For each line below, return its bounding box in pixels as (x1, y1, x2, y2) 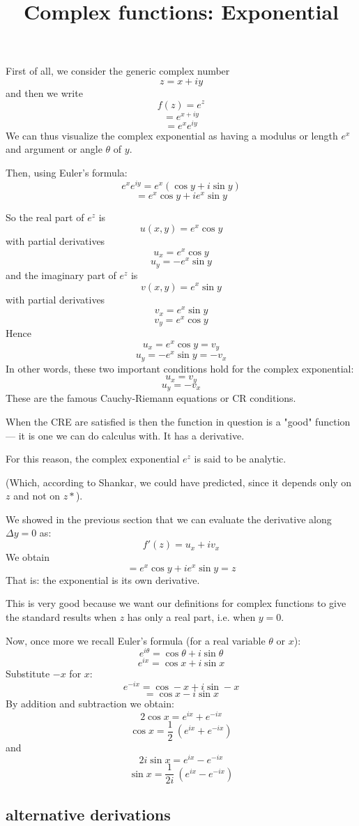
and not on (13, 488, 61, 503)
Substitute (6, 666, 50, 681)
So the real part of (6, 209, 84, 224)
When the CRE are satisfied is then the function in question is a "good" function (6, 414, 351, 428)
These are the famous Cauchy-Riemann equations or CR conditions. (6, 391, 296, 405)
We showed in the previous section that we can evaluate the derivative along (6, 511, 332, 526)
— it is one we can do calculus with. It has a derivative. (6, 428, 245, 442)
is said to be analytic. (194, 451, 287, 466)
